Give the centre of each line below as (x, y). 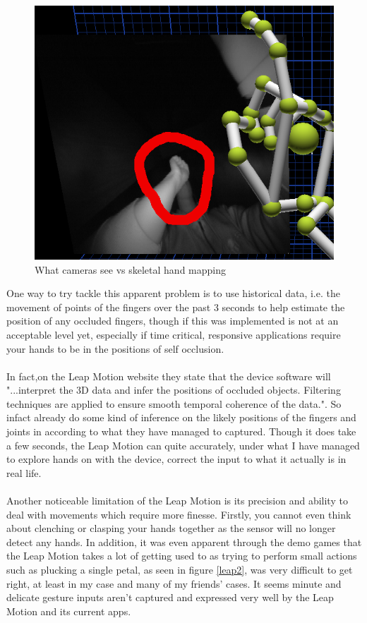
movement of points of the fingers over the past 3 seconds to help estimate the (176, 307)
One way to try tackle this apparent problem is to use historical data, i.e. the (173, 293)
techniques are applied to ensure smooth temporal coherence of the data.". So (174, 403)
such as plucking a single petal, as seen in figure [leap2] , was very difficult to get (180, 570)
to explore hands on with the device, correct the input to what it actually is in (176, 459)
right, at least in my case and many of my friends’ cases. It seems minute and (174, 583)
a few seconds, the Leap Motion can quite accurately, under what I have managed (183, 445)
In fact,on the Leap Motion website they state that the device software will (169, 376)
